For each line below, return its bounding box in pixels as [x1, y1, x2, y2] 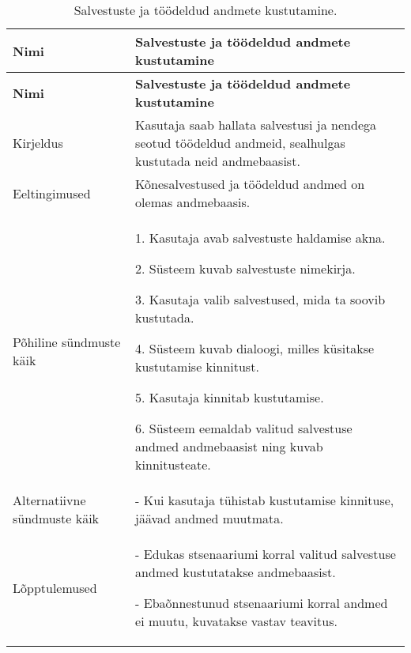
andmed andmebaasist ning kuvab [135, 437, 323, 455]
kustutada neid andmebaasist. [135, 152, 300, 170]
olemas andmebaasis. [135, 193, 251, 211]
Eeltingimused [13, 183, 91, 202]
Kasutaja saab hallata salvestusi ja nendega [135, 115, 376, 134]
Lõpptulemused [13, 578, 97, 597]
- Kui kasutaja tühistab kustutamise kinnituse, [135, 491, 394, 509]
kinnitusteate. [135, 455, 211, 474]
